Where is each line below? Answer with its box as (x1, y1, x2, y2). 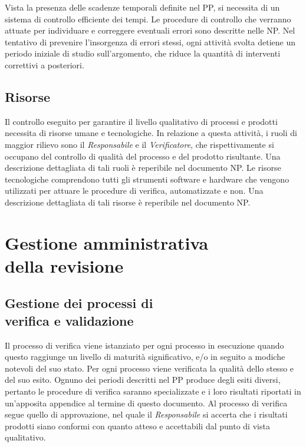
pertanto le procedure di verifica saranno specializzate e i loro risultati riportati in (5, 385, 301, 398)
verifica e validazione (5, 311, 134, 329)
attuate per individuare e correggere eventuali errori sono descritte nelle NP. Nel (5, 24, 295, 37)
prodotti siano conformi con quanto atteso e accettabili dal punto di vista (5, 419, 270, 432)
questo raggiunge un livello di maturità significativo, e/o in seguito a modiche (5, 350, 285, 363)
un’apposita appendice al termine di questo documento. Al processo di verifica (5, 396, 288, 409)
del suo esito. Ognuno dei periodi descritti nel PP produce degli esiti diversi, (5, 373, 281, 386)
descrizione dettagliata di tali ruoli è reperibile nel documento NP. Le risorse (5, 161, 281, 174)
